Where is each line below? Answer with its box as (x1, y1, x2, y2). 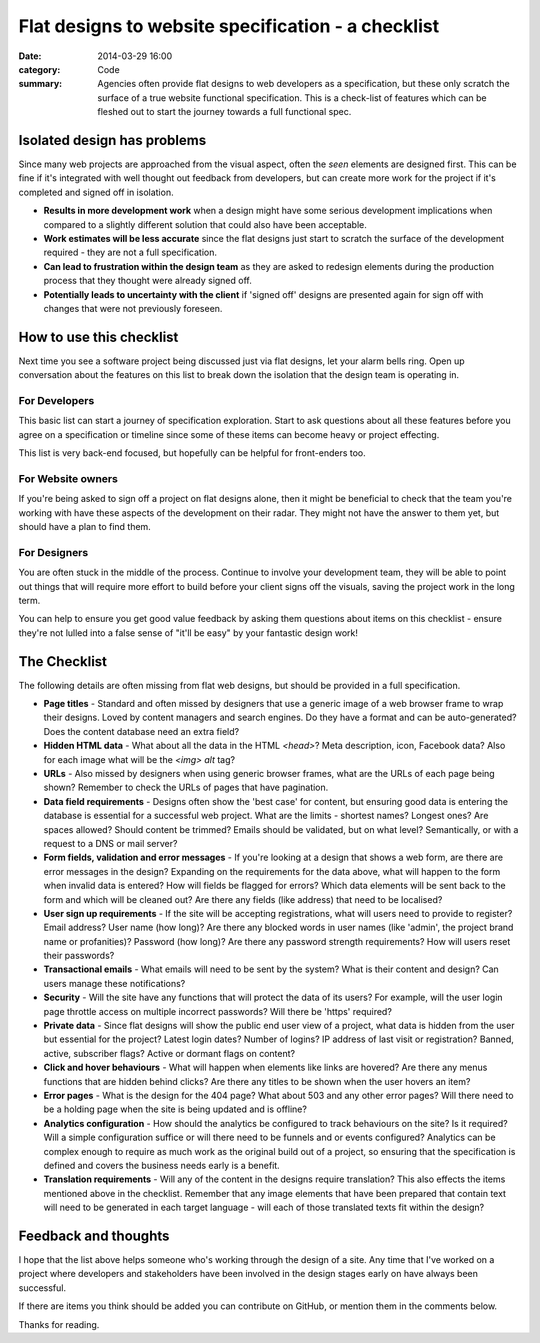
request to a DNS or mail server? (43, 837, 178, 849)
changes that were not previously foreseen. (43, 302, 223, 314)
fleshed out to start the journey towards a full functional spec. (97, 106, 352, 118)
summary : (18, 78, 63, 90)
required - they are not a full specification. (43, 246, 217, 259)
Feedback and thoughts (18, 1227, 170, 1244)
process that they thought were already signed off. (43, 275, 252, 287)
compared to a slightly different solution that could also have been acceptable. (43, 218, 367, 230)
